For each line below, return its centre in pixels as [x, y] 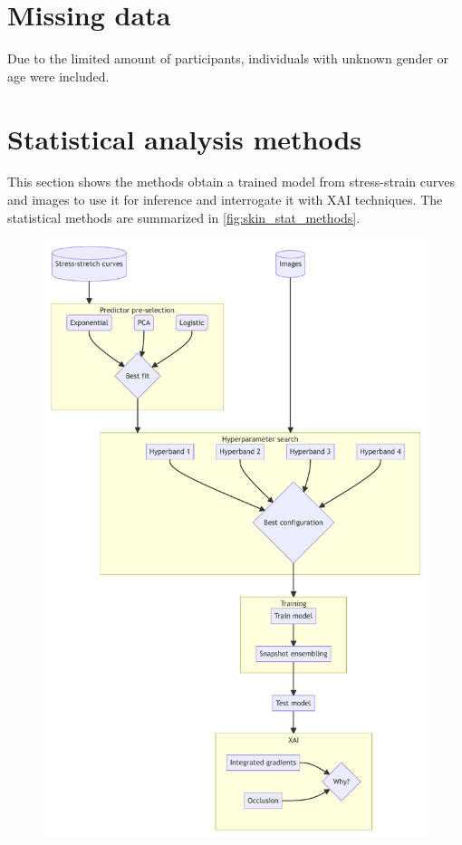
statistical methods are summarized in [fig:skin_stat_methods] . [184, 217]
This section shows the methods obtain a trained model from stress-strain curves [231, 182]
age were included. [58, 76]
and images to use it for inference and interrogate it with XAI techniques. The [225, 200]
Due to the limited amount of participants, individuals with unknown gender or [228, 58]
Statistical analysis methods [185, 138]
